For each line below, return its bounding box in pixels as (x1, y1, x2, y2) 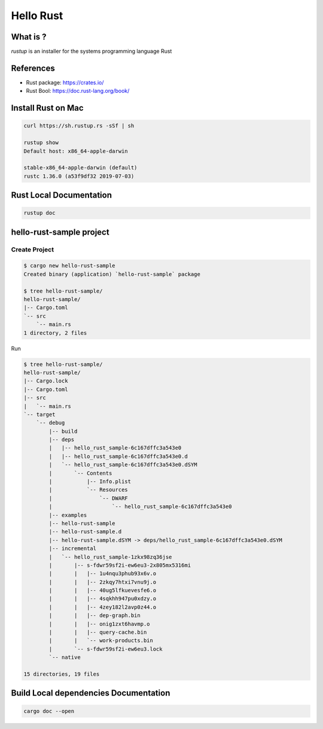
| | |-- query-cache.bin (48, 629, 147, 636)
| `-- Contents (48, 470, 112, 476)
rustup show (23, 139, 59, 146)
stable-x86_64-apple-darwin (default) (23, 165, 138, 171)
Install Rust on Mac (11, 103, 84, 113)
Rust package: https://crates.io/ (26, 78, 104, 86)
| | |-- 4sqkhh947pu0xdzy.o (48, 596, 157, 602)
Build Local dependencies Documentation (11, 688, 170, 698)
